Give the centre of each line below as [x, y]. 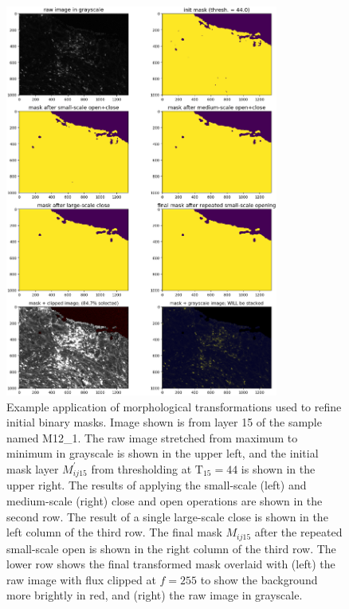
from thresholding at [141, 468]
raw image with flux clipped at [81, 579]
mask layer [33, 468]
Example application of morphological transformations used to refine [174, 406]
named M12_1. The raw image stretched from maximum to [152, 437]
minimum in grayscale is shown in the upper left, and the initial [163, 453]
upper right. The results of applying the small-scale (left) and [157, 485]
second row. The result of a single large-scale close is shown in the [167, 516]
